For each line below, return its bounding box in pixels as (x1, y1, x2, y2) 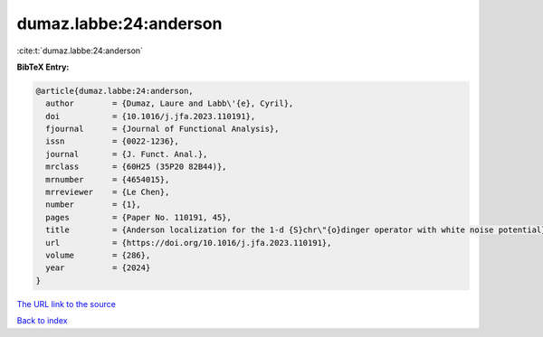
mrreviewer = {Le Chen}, (45, 187, 170, 198)
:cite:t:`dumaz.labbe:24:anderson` (16, 45, 144, 56)
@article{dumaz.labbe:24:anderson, (35, 86, 194, 96)
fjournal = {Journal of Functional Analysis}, (45, 124, 280, 135)
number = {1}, (45, 200, 142, 210)
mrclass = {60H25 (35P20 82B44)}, (45, 162, 227, 172)
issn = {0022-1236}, (45, 136, 180, 146)
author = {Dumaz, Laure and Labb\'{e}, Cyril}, (45, 98, 294, 108)
